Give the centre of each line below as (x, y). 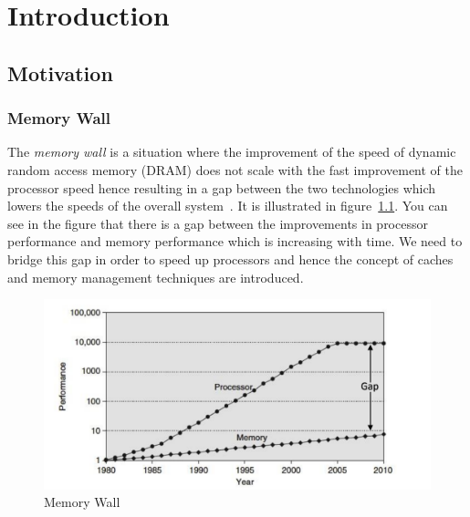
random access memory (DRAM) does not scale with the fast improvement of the (235, 169)
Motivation (60, 72)
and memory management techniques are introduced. (156, 277)
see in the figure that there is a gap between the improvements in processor (218, 223)
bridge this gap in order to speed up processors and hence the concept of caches (230, 258)
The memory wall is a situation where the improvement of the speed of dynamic (232, 152)
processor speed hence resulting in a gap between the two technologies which (222, 187)
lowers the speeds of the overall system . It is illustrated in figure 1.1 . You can (228, 206)
